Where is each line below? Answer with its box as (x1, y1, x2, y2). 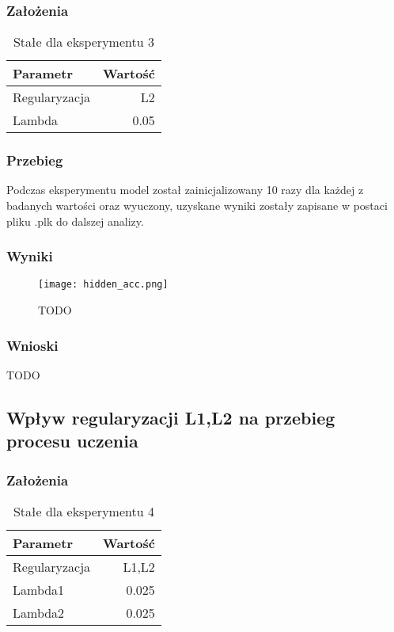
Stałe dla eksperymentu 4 (13, 501, 154, 520)
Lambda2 (13, 603, 65, 622)
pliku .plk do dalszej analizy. (6, 212, 144, 229)
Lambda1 (13, 580, 65, 599)
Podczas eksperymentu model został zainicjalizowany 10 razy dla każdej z (6, 181, 364, 198)
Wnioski (6, 335, 59, 355)
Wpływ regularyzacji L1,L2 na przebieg (6, 405, 335, 429)
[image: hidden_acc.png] (38, 279, 169, 291)
